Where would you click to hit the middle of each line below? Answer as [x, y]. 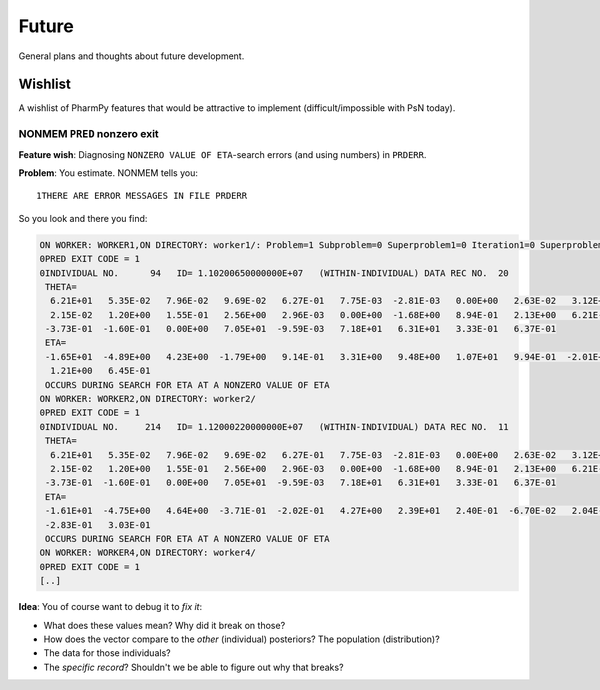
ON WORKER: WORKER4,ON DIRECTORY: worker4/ [148, 553]
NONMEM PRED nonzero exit [88, 134]
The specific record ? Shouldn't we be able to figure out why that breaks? [193, 667]
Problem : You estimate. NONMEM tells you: [108, 172]
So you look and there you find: [83, 218]
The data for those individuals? [107, 653]
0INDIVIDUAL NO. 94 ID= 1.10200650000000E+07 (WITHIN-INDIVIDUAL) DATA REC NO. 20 [274, 273]
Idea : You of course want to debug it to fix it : [110, 607]
